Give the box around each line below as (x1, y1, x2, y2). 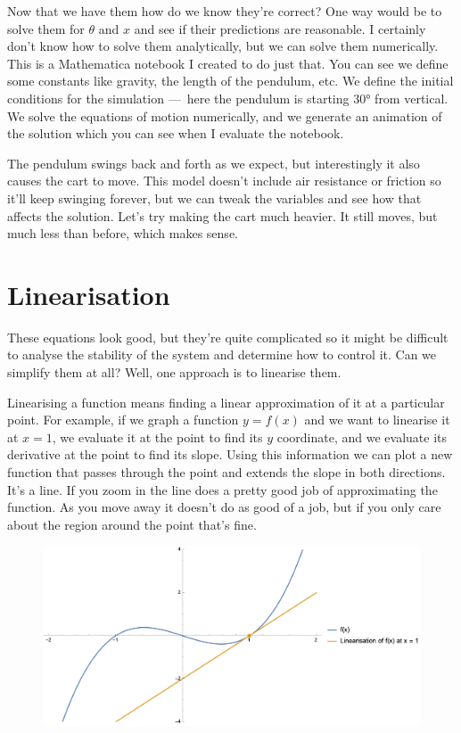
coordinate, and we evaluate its (276, 427, 447, 446)
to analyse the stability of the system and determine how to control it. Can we (7, 345, 437, 364)
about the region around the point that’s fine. (7, 515, 257, 533)
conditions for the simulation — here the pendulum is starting (7, 88, 350, 107)
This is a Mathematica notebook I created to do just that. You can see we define (7, 54, 449, 72)
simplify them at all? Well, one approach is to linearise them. (7, 363, 342, 382)
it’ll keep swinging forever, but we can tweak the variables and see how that (7, 188, 422, 207)
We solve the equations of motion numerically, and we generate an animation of (7, 106, 442, 125)
